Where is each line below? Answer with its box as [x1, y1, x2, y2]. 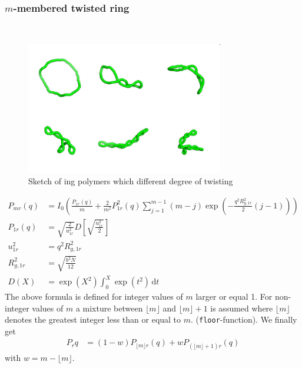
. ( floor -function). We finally [191, 313, 297, 326]
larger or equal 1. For [195, 290, 273, 302]
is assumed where [210, 301, 273, 314]
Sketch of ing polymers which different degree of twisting [28, 175, 233, 187]
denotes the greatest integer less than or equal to [5, 313, 181, 326]
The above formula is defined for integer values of [5, 290, 183, 302]
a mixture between [75, 301, 143, 314]
